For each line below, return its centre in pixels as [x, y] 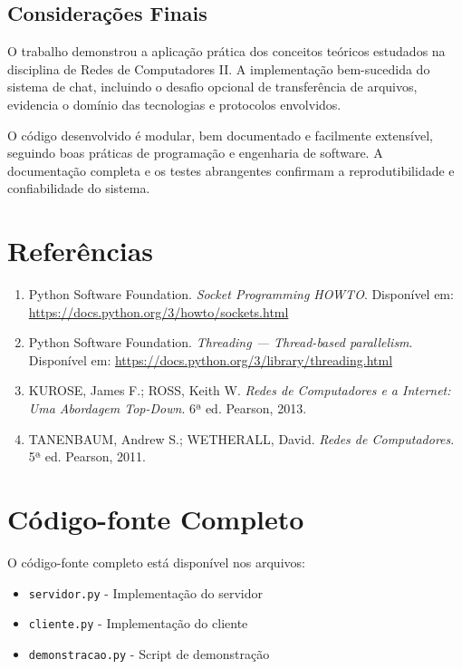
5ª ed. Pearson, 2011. [87, 456]
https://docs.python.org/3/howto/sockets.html [159, 311]
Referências [81, 251]
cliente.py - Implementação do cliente [138, 623]
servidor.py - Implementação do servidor [145, 592]
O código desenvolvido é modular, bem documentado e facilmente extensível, [220, 135]
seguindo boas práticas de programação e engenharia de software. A [195, 153]
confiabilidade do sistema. [79, 188]
